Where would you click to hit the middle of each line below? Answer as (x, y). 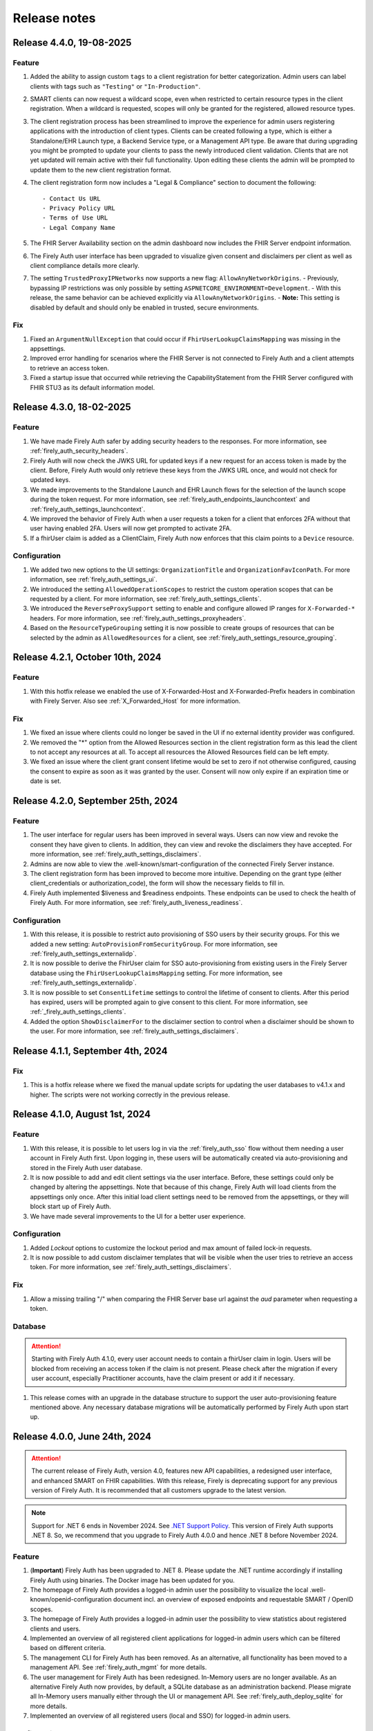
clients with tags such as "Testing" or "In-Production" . (115, 86)
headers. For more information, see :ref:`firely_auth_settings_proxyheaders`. (138, 618)
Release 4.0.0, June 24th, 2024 (82, 1437)
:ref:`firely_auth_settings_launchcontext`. (88, 509)
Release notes (54, 18)
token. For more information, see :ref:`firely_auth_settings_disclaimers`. (131, 1267)
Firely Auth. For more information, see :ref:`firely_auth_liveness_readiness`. (136, 903)
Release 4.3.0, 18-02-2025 (72, 407)
